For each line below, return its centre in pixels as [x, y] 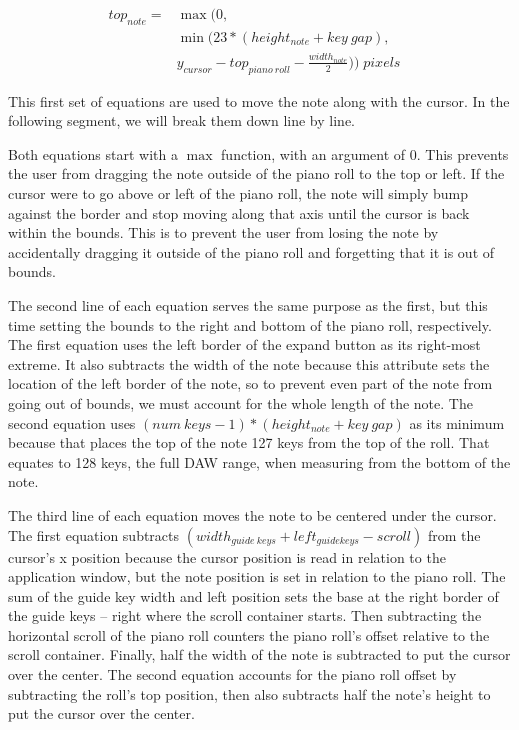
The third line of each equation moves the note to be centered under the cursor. [252, 514]
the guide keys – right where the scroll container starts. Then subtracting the [245, 615]
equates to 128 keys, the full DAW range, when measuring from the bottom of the [259, 461]
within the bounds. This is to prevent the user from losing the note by [223, 232]
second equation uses [72, 422]
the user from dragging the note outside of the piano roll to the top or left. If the [256, 173]
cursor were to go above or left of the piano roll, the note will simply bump [238, 193]
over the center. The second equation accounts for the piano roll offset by [232, 674]
